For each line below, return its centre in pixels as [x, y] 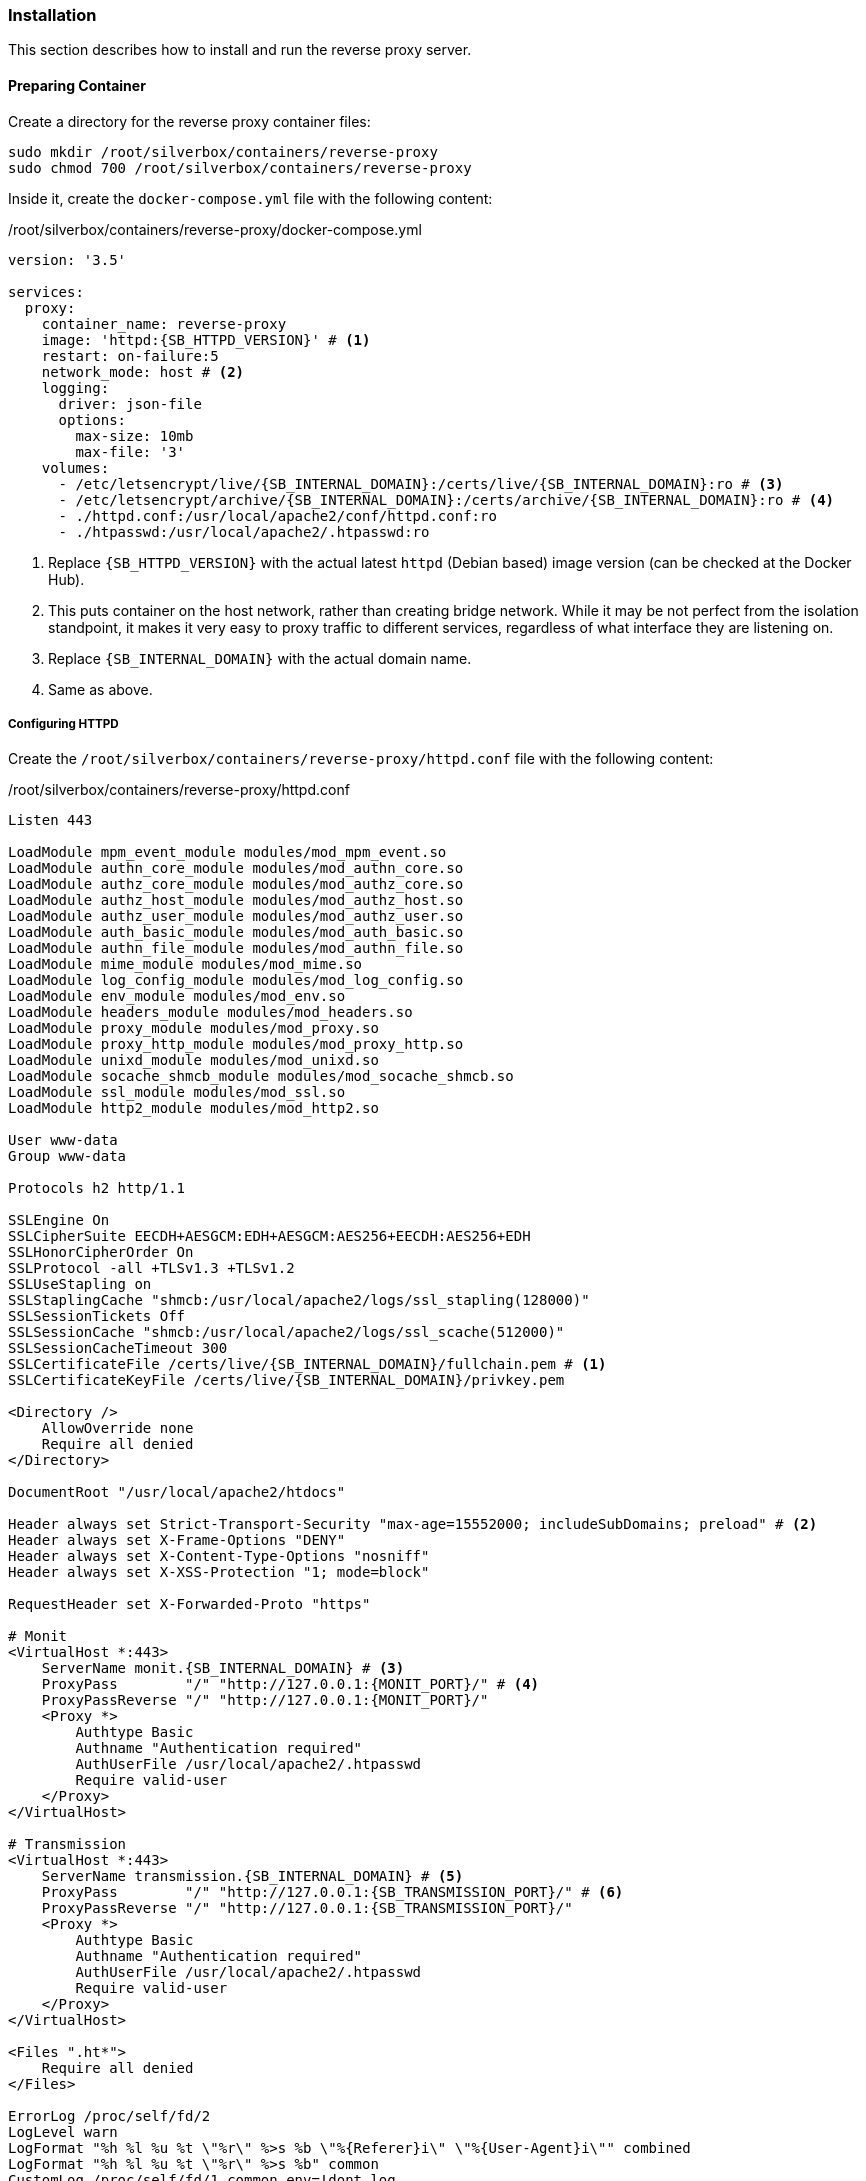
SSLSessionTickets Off [97, 1316]
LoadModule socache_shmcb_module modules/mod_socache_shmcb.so [261, 1076]
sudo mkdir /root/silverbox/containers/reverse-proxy [223, 151]
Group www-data [67, 1156]
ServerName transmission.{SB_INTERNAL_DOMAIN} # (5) [252, 1876]
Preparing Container [77, 85]
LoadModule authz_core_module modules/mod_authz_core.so [236, 884]
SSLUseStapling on [80, 1284]
